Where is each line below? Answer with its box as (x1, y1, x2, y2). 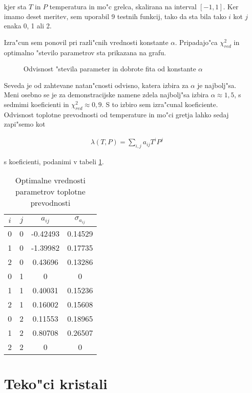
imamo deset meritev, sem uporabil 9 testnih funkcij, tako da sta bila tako (4, 11, 227, 21)
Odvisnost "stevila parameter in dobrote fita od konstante (23, 64, 196, 74)
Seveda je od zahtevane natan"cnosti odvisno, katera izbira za (4, 80, 189, 90)
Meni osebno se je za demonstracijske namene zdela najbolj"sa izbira (4, 89, 209, 100)
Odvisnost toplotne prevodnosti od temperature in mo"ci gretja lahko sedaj (4, 109, 229, 119)
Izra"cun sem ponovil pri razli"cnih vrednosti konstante (4, 37, 168, 47)
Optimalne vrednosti (15, 174, 85, 186)
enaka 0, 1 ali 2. (4, 21, 52, 31)
